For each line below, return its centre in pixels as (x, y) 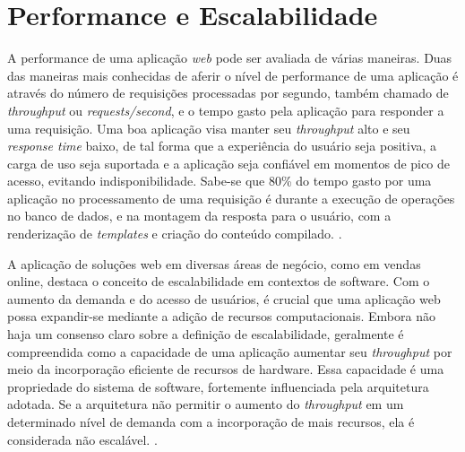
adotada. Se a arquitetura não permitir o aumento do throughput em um (206, 404)
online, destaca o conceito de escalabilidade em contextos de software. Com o (219, 281)
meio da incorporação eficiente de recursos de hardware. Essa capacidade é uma (226, 369)
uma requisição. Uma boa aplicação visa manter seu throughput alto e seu (209, 128)
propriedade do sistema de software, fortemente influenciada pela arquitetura (218, 386)
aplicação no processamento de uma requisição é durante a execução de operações (231, 198)
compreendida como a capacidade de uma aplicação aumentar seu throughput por (230, 351)
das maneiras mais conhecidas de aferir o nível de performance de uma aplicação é (233, 75)
